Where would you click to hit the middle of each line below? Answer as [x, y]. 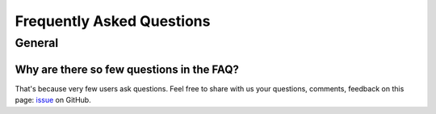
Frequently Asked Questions [113, 21]
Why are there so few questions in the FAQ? [127, 69]
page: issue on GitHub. [53, 100]
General [37, 43]
